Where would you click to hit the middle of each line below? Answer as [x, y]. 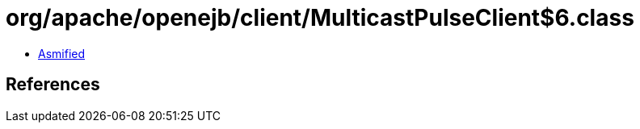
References [53, 85]
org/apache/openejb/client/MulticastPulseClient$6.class [320, 18]
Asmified [62, 53]
